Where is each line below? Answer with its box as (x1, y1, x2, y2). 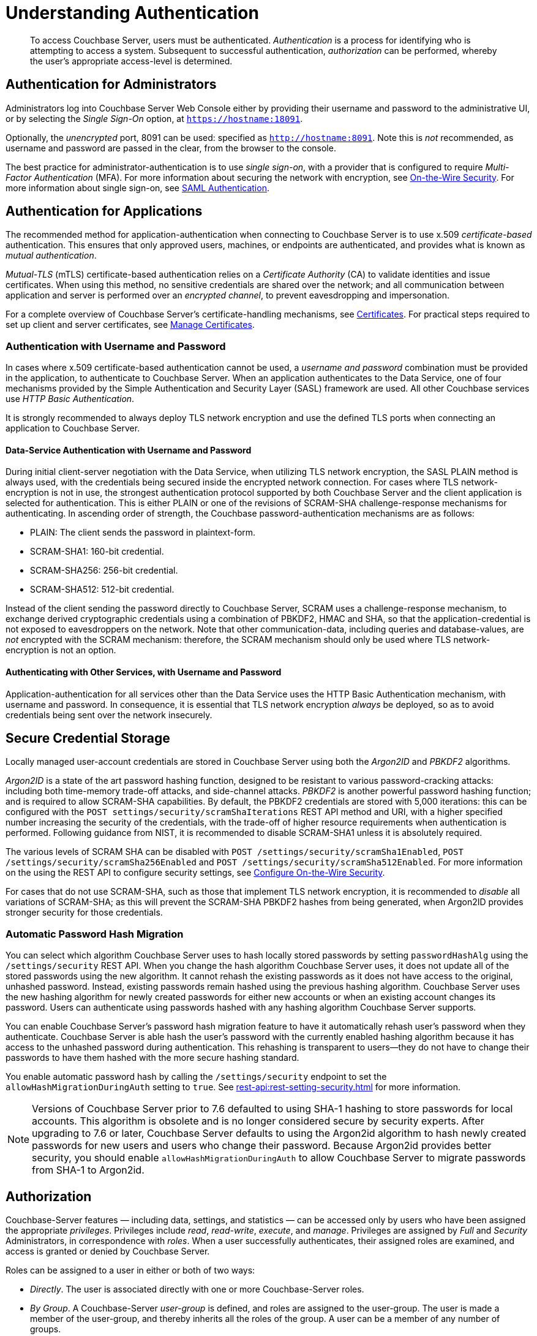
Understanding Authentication (6, 2, 259, 23)
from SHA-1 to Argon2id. (32, 1164, 145, 1177)
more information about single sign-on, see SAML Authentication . (6, 182, 269, 193)
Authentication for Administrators (6, 77, 217, 93)
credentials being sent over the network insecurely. (6, 709, 212, 720)
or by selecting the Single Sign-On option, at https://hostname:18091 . (6, 113, 303, 124)
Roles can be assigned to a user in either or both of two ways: (6, 1265, 255, 1276)
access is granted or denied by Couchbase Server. (6, 1246, 210, 1257)
